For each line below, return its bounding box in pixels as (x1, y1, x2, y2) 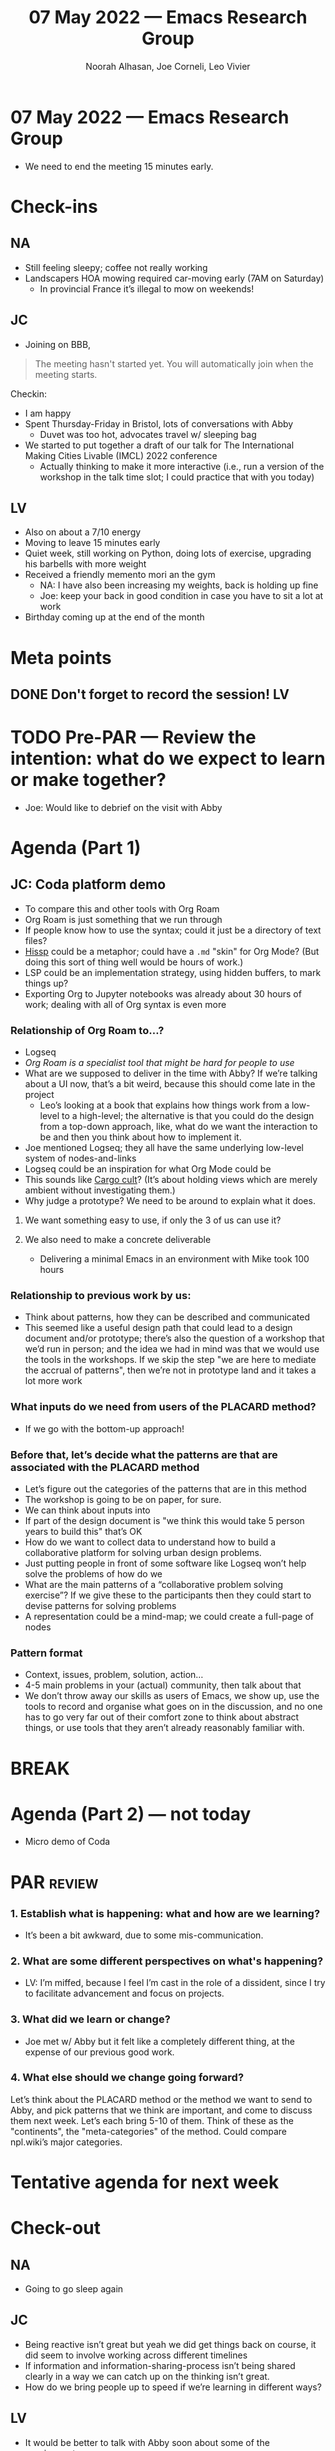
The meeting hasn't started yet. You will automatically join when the (34, 357, 314, 370)
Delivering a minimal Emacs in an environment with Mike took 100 (39, 1253, 310, 1265)
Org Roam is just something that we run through (24, 913, 223, 925)
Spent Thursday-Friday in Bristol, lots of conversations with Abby (24, 417, 294, 430)
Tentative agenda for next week (10, 2171, 280, 2193)
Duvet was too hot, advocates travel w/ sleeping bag (39, 428, 257, 440)
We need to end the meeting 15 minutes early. (24, 160, 214, 172)
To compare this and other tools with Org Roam (24, 902, 220, 915)
